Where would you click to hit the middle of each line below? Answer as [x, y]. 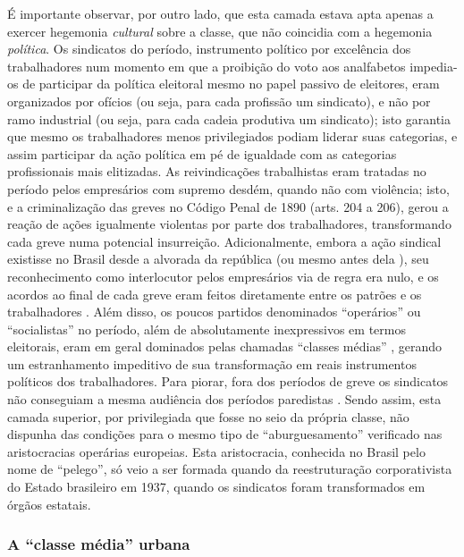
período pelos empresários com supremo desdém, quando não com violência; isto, [228, 188]
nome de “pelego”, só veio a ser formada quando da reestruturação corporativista [230, 469]
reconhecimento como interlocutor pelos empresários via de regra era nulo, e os [223, 276]
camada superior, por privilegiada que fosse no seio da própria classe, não [208, 416]
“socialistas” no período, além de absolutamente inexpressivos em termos [207, 329]
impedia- [434, 66]
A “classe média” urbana [99, 544]
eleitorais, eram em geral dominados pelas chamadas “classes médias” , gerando [225, 346]
